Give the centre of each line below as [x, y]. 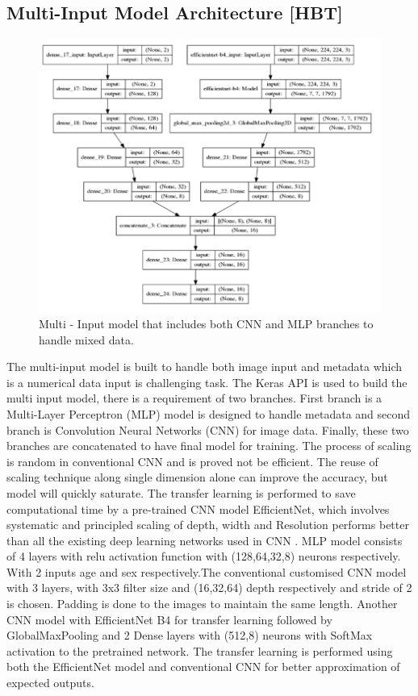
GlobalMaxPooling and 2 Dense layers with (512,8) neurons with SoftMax [190, 635]
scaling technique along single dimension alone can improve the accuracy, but [197, 477]
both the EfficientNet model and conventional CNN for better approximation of [203, 667]
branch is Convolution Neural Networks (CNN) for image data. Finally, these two [208, 429]
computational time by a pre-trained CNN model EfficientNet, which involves [198, 508]
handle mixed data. [86, 339]
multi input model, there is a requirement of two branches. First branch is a [194, 398]
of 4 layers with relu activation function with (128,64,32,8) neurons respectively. [204, 556]
